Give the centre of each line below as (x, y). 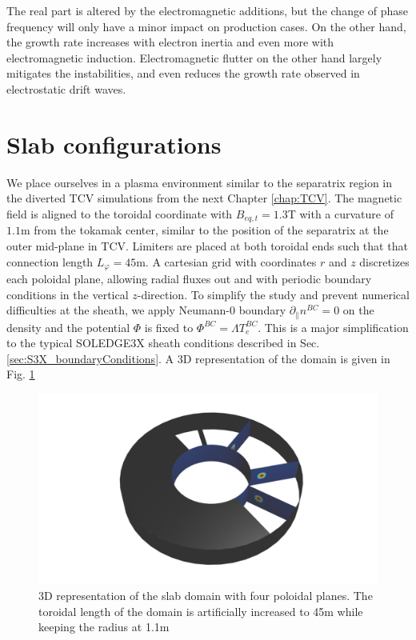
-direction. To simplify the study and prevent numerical (273, 294)
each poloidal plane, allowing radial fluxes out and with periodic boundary (189, 278)
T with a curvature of (340, 213)
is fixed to (169, 327)
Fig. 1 (21, 374)
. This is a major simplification (333, 327)
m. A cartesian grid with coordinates (226, 261)
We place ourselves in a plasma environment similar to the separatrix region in (200, 182)
